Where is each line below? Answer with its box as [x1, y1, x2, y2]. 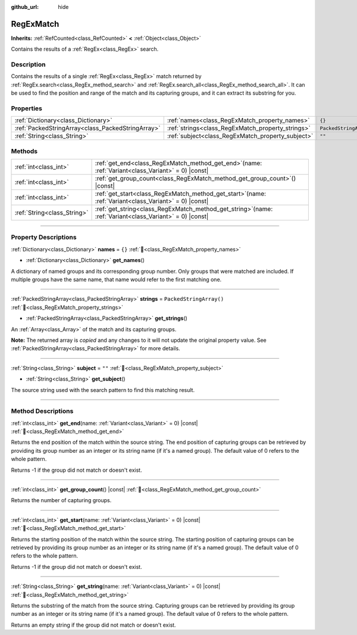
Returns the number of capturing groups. [11, 497, 112, 504]
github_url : [11, 4, 39, 10]
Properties [11, 104, 43, 113]
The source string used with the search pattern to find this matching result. [11, 386, 195, 393]
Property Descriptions [11, 233, 77, 241]
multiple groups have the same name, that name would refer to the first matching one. [11, 276, 222, 283]
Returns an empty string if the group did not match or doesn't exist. [11, 621, 176, 628]
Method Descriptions [11, 407, 74, 415]
